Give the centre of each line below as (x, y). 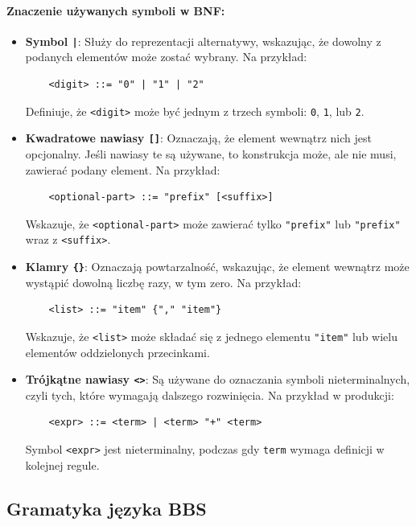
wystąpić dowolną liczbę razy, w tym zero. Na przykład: (163, 282)
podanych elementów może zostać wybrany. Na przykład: (166, 57)
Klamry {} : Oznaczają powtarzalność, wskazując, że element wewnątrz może (217, 267)
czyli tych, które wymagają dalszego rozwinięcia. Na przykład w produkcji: (210, 394)
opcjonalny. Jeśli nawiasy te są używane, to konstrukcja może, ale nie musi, (211, 153)
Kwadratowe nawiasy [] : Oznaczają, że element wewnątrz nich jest (198, 138)
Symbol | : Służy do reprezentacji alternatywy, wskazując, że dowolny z (203, 41)
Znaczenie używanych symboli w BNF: (116, 10)
